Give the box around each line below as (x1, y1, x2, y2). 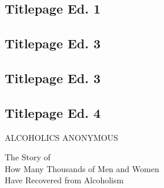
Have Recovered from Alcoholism (5, 174, 124, 186)
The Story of (5, 151, 51, 163)
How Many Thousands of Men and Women (5, 162, 159, 174)
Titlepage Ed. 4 (5, 103, 101, 121)
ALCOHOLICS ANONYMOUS (5, 131, 118, 143)
